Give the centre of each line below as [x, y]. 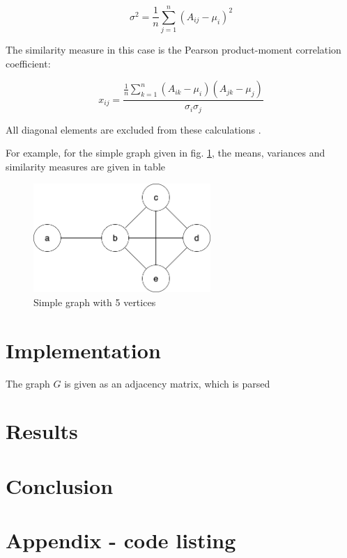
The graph [28, 383]
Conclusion [60, 485]
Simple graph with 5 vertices [95, 302]
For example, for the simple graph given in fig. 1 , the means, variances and [165, 153]
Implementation [83, 350]
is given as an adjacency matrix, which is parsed [167, 383]
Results [42, 431]
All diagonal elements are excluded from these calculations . [133, 129]
